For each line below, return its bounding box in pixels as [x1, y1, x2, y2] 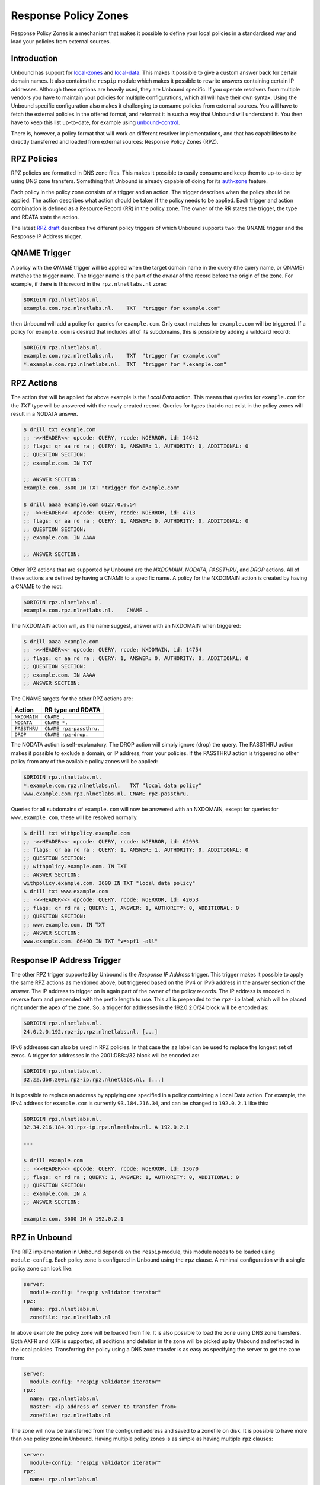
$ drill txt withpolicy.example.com [23, 830, 130, 837]
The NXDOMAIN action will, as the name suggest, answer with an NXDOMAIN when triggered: [11, 623, 241, 630]
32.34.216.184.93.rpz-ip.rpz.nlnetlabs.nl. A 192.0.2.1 [23, 1124, 190, 1131]
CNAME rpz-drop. [44, 731, 89, 738]
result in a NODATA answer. [11, 410, 78, 418]
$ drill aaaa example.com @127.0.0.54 [23, 501, 136, 508]
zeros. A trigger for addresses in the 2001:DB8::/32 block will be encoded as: [11, 1052, 200, 1059]
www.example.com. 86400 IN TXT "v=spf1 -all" [23, 938, 158, 944]
